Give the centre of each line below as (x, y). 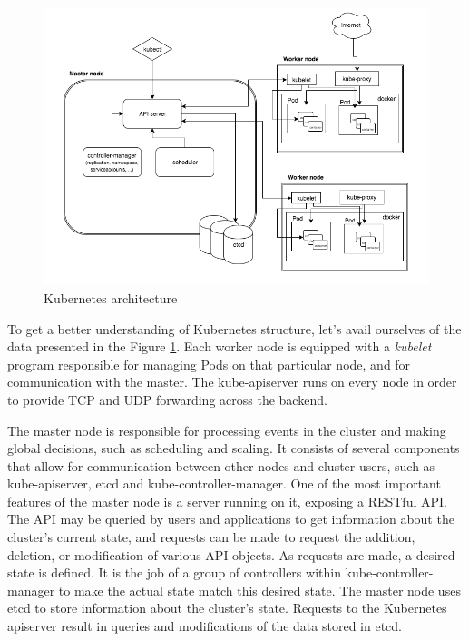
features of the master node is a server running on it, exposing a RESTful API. (227, 501)
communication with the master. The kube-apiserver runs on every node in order (232, 382)
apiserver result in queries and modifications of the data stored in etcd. (205, 626)
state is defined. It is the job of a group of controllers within (174, 572)
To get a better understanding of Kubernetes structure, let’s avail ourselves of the (234, 328)
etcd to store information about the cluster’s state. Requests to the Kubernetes (227, 608)
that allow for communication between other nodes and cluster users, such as (221, 465)
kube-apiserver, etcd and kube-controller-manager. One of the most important (224, 483)
